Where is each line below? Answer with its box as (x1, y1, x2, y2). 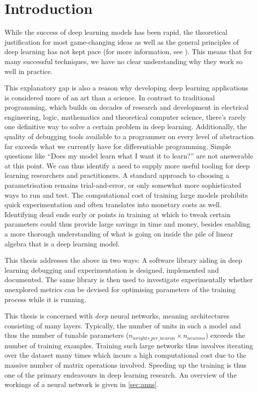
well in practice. (4, 66, 53, 76)
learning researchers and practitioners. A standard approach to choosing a (4, 170, 229, 180)
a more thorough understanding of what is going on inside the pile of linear (4, 229, 233, 238)
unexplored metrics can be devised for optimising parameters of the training (4, 284, 236, 294)
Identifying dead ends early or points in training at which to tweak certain (4, 209, 231, 219)
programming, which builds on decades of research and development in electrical (4, 102, 249, 112)
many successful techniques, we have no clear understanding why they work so (4, 56, 243, 66)
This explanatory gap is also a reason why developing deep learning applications (4, 82, 249, 93)
